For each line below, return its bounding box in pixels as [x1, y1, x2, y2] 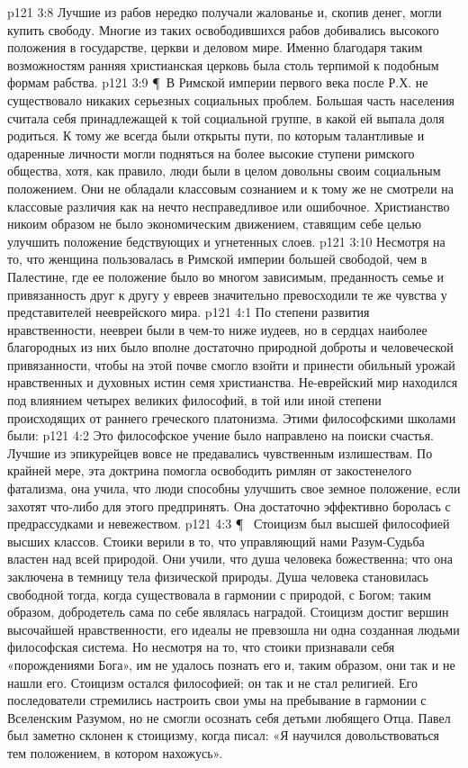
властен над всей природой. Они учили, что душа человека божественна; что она [7, 549, 454, 568]
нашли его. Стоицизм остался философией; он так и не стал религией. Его [7, 673, 418, 691]
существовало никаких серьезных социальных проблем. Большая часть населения [7, 90, 455, 109]
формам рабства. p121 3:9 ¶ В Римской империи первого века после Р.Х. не [7, 73, 428, 92]
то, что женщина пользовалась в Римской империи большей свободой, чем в [7, 249, 427, 268]
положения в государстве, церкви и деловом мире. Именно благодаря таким [7, 38, 423, 57]
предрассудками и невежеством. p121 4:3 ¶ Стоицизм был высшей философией [7, 514, 450, 533]
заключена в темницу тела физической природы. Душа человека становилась [7, 567, 428, 585]
